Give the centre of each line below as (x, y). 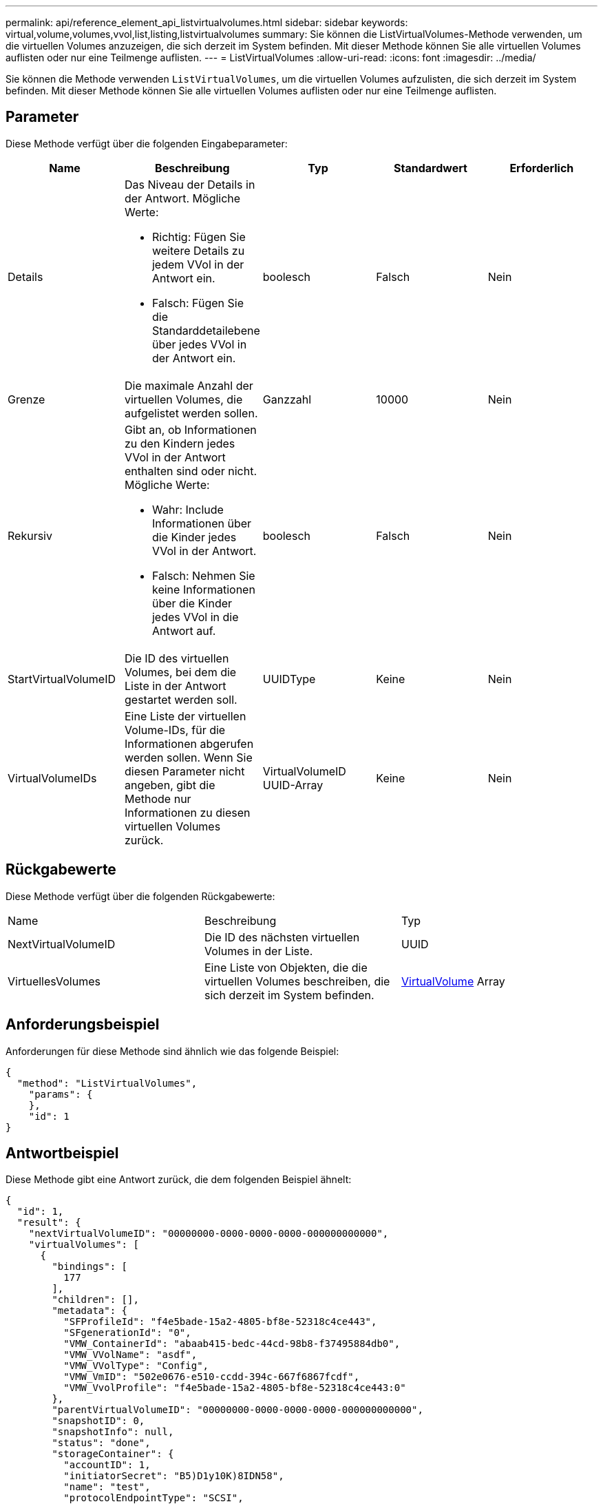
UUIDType (289, 679)
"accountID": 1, (107, 1465)
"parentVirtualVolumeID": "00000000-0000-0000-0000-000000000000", (237, 1410)
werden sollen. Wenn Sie (188, 757)
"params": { (61, 1094)
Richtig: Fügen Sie (199, 237)
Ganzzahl (287, 399)
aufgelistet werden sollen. (191, 413)
